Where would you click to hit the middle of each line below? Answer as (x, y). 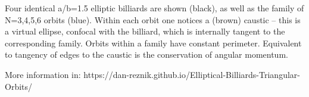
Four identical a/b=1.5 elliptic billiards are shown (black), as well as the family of (154, 8)
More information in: (43, 74)
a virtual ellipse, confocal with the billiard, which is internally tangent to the (145, 31)
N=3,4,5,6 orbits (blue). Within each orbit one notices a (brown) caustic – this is (153, 19)
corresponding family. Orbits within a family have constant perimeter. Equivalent (153, 43)
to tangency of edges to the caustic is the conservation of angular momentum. (146, 54)
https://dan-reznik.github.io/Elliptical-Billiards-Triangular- (192, 74)
